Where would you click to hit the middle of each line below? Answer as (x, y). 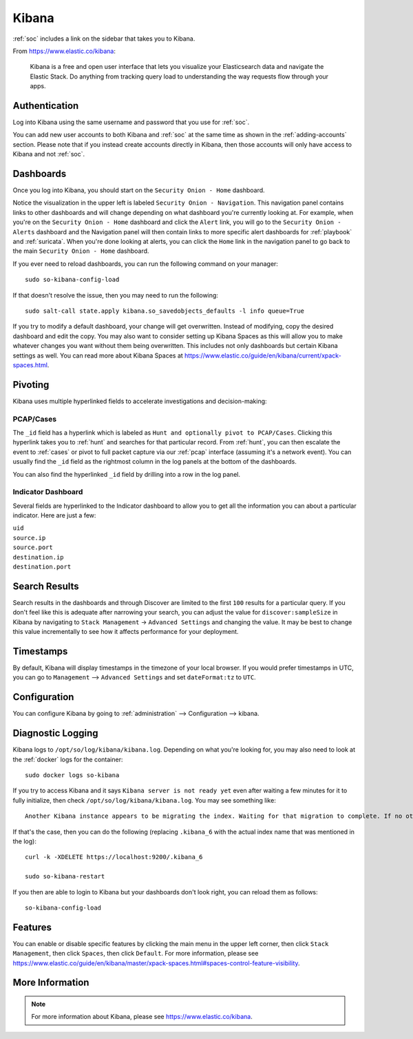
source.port (33, 547)
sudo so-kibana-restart (65, 876)
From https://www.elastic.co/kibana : (64, 51)
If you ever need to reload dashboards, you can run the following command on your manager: (146, 264)
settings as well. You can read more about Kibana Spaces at (98, 356)
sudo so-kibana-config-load (72, 280)
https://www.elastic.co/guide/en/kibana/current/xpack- (263, 356)
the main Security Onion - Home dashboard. (81, 251)
